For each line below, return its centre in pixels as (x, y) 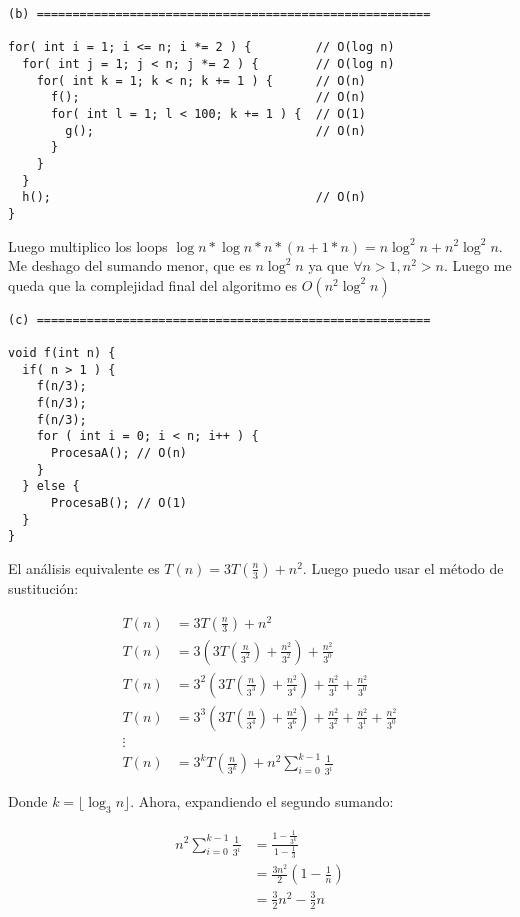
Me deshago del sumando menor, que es (129, 265)
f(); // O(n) (208, 97)
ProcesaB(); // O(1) (118, 502)
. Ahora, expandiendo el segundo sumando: (262, 801)
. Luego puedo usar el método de (403, 567)
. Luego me (477, 265)
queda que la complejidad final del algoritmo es (153, 284)
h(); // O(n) (194, 197)
